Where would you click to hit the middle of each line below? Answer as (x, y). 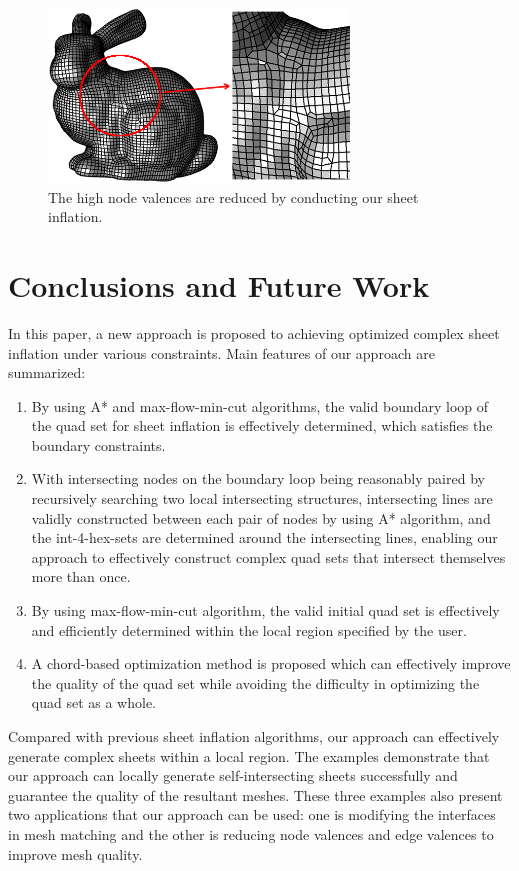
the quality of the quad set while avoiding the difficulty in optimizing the (255, 682)
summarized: (47, 372)
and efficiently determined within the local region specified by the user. (249, 629)
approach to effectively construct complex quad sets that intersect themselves (268, 556)
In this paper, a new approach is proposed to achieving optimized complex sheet (254, 332)
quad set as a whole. (93, 702)
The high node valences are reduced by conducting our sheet (233, 196)
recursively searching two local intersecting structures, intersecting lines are (262, 498)
